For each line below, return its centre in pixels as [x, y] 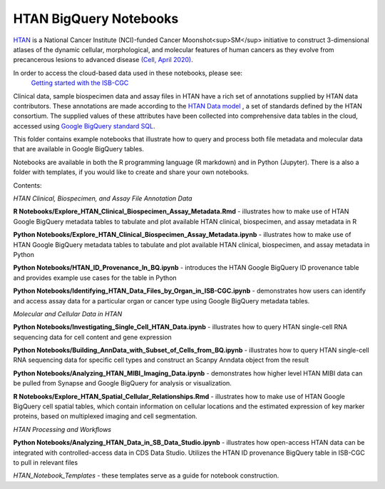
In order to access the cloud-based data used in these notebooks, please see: [128, 73]
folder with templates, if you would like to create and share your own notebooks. [131, 172]
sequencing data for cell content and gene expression [93, 337]
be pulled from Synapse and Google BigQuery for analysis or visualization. [122, 383]
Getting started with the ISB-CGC [80, 83]
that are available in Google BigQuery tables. [78, 149]
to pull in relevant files [46, 463]
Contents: [27, 185]
